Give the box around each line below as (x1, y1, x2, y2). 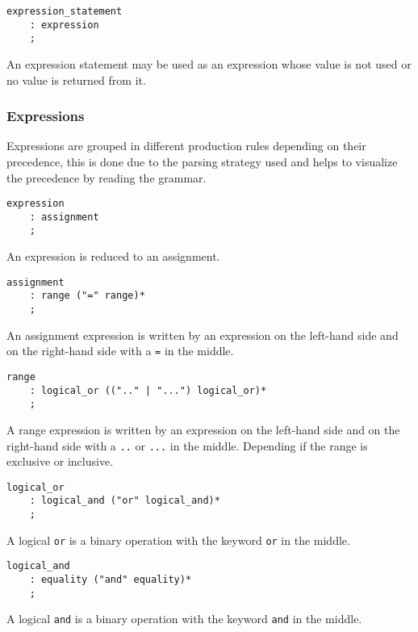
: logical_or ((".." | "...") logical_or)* (29, 384, 267, 396)
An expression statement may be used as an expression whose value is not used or (6, 55, 412, 72)
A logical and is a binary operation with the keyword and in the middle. (6, 610, 362, 627)
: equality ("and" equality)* (29, 574, 192, 586)
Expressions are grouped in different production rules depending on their (6, 137, 366, 154)
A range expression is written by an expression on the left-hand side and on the (6, 421, 400, 437)
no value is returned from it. (6, 71, 146, 88)
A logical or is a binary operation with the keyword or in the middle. (6, 531, 350, 548)
